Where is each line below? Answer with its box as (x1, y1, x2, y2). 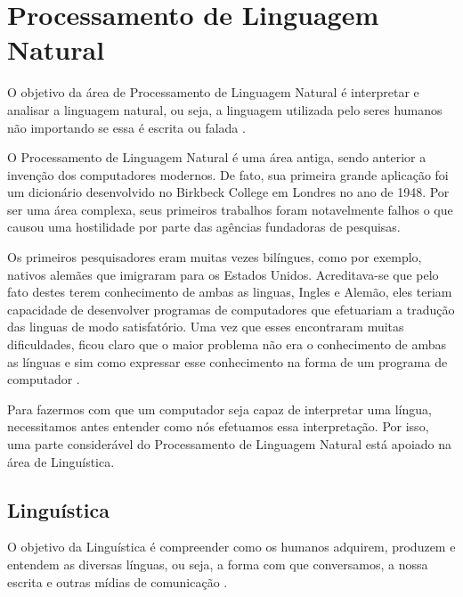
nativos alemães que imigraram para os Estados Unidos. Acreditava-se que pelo (7, 265, 439, 283)
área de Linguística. (7, 452, 115, 470)
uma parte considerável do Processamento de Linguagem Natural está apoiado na (7, 435, 451, 453)
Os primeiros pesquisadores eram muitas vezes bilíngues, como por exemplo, (7, 248, 422, 266)
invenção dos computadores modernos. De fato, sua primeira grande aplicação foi (7, 165, 449, 184)
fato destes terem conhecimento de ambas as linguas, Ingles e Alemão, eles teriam (7, 282, 452, 301)
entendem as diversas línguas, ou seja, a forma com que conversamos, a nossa (7, 554, 428, 573)
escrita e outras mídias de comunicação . (7, 572, 228, 591)
